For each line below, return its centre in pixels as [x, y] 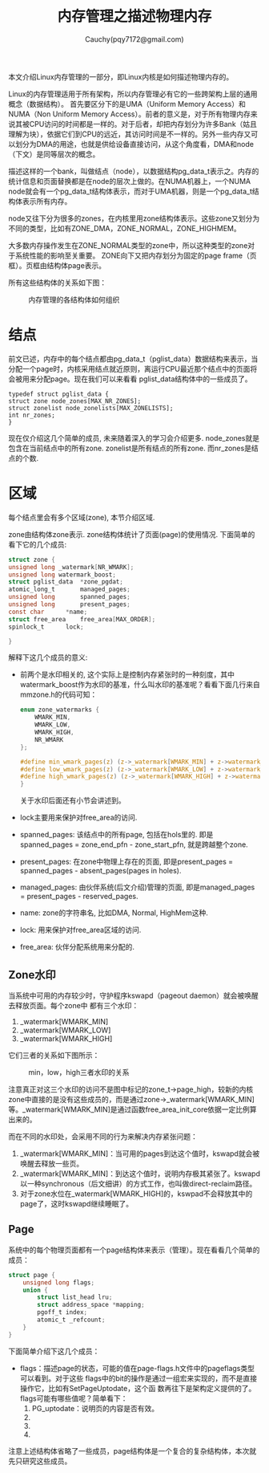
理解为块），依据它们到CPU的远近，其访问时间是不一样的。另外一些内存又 [130, 134]
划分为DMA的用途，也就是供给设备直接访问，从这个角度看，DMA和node [134, 144]
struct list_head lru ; [75, 1297]
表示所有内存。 [47, 201]
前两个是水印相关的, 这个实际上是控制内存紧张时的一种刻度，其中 [127, 674]
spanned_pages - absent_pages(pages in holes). [100, 871]
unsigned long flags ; [58, 1282]
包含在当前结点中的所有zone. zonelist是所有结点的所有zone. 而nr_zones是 [130, 448]
